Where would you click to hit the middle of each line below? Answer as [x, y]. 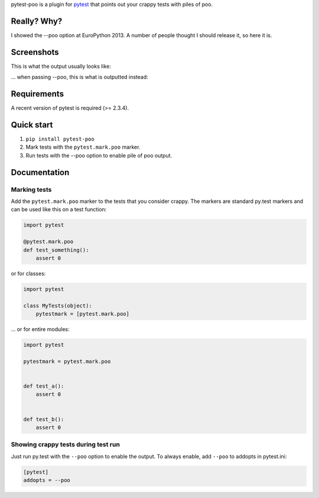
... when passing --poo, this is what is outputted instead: [80, 77]
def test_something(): [56, 250]
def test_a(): [44, 386]
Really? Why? [37, 21]
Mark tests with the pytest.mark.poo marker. [83, 147]
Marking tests [31, 189]
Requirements [38, 94]
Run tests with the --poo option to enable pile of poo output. [99, 155]
